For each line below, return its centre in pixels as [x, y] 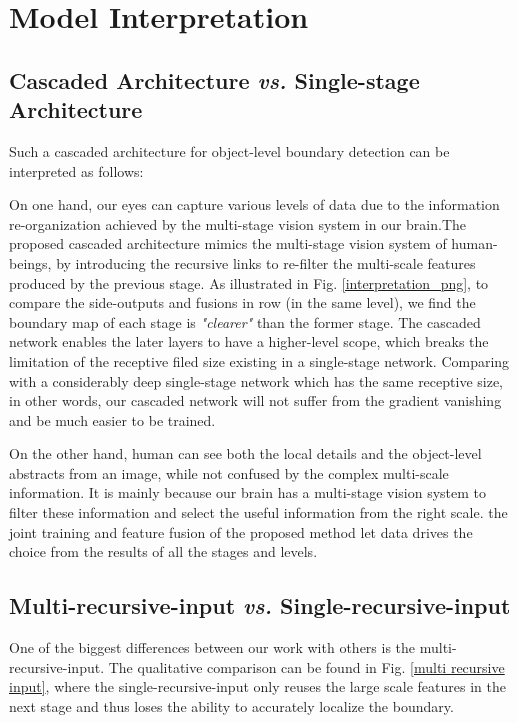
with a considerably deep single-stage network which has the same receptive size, [256, 380]
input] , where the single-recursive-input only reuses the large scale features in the [257, 686]
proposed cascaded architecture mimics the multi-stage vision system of [228, 243]
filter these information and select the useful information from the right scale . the [258, 512]
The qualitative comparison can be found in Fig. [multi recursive [306, 666]
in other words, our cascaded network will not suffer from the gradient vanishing [255, 400]
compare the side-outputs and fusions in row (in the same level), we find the [242, 302]
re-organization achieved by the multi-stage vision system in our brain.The [238, 223]
